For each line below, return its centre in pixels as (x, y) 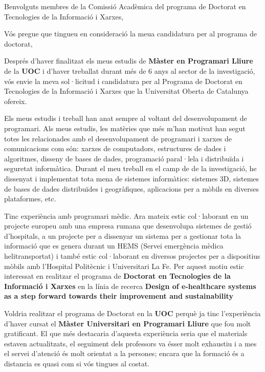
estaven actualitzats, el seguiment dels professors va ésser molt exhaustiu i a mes (130, 343)
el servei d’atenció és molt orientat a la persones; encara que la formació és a (124, 353)
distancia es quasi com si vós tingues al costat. (77, 363)
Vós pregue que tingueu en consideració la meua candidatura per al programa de (130, 34)
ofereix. (16, 101)
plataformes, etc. (30, 199)
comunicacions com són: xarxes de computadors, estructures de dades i (115, 148)
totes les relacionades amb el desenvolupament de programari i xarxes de (118, 138)
